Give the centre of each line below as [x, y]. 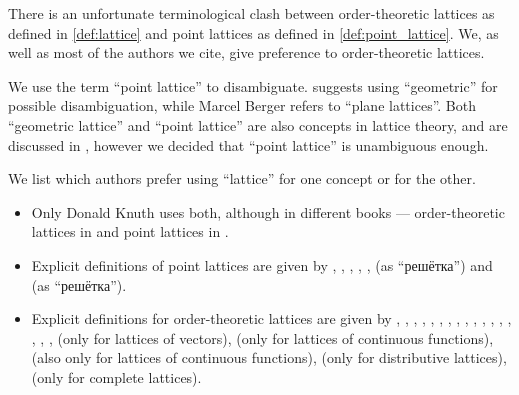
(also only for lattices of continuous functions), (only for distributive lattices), [269, 357]
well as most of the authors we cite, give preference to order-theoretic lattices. [246, 52]
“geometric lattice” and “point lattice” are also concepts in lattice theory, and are [258, 124]
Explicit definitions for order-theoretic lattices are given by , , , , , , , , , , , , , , [271, 318]
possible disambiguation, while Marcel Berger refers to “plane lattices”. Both [242, 105]
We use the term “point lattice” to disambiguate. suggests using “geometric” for [253, 85]
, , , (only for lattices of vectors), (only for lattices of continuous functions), [262, 337]
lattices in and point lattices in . [130, 231]
